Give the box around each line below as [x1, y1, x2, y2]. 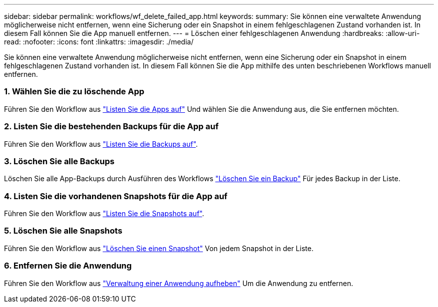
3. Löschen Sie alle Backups [4, 156, 114, 166]
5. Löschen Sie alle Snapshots [4, 226, 122, 236]
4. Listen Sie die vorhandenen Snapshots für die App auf [4, 191, 227, 201]
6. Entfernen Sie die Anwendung [4, 261, 132, 271]
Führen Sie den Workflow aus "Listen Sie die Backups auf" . [4, 139, 198, 148]
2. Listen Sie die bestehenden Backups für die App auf [4, 121, 219, 132]
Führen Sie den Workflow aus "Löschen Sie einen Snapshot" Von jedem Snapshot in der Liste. [4, 244, 313, 253]
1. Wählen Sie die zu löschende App [4, 86, 144, 97]
